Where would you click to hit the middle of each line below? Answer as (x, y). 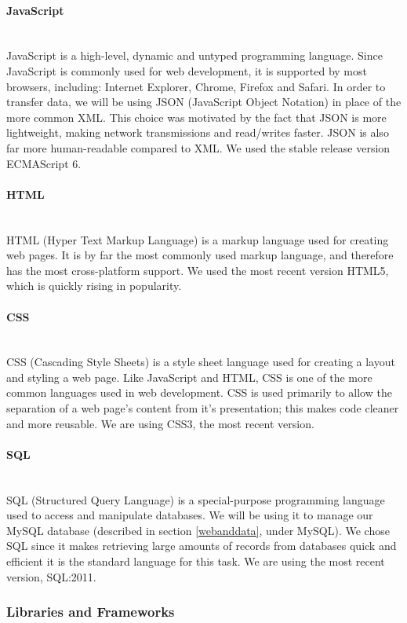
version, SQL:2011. (51, 576)
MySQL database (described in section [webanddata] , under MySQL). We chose (198, 530)
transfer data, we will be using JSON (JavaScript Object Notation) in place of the (204, 102)
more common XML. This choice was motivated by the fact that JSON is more (196, 117)
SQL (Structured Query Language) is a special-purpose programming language (196, 499)
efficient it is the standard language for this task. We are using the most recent (196, 561)
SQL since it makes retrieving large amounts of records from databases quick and (202, 546)
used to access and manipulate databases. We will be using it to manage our (190, 515)
